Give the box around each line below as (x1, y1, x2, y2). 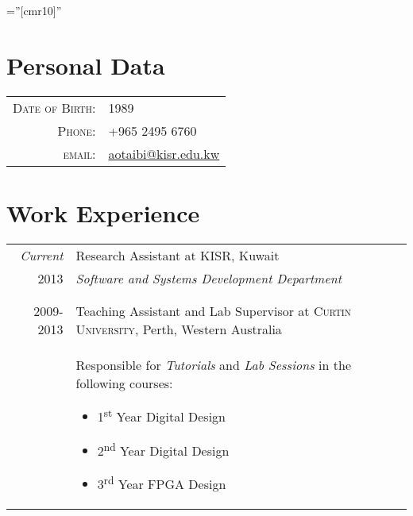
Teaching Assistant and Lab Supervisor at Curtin (75, 301, 352, 320)
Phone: (57, 121, 96, 140)
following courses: (75, 373, 173, 392)
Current (20, 245, 64, 264)
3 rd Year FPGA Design (97, 472, 226, 493)
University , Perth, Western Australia (75, 319, 282, 338)
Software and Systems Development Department (75, 268, 342, 287)
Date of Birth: (13, 98, 96, 117)
